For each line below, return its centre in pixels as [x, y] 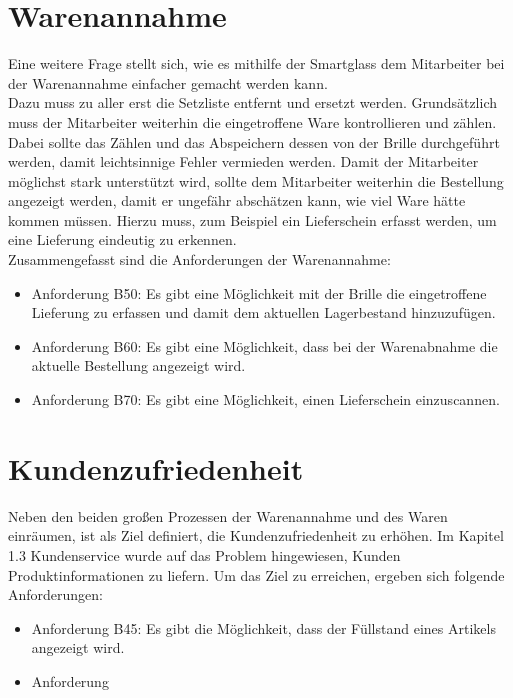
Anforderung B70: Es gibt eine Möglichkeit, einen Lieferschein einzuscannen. [265, 399]
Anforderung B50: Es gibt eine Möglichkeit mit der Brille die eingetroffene [259, 292]
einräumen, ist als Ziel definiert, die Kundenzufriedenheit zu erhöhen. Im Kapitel [256, 535]
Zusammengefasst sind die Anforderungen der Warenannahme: [199, 259]
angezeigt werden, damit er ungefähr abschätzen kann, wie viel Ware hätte [237, 200]
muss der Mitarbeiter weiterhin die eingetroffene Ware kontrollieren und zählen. [252, 121]
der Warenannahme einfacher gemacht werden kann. [168, 82]
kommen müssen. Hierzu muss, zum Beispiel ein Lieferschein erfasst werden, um [252, 219]
